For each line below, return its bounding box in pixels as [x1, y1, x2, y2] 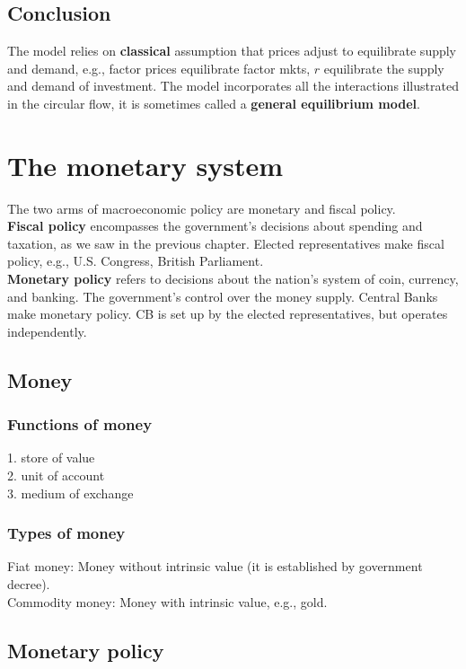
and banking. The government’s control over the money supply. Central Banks [7, 286, 438, 305]
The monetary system [7, 146, 284, 183]
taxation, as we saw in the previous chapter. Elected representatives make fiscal [7, 233, 444, 252]
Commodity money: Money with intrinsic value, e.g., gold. [7, 592, 328, 611]
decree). [7, 575, 50, 594]
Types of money [7, 522, 126, 544]
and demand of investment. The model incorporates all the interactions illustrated [7, 76, 459, 95]
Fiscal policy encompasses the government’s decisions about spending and [7, 216, 423, 235]
